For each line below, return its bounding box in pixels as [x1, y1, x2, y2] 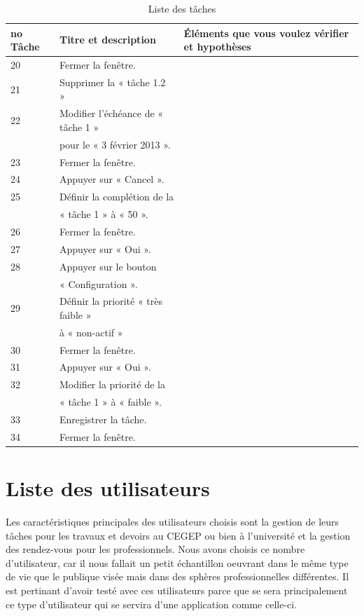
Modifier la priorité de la [59, 377, 165, 392]
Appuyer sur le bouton [59, 259, 157, 273]
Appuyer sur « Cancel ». [59, 172, 164, 186]
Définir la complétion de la [59, 189, 174, 204]
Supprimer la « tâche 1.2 [59, 74, 166, 89]
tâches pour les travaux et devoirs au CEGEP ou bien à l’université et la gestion [6, 528, 351, 542]
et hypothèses [183, 39, 251, 54]
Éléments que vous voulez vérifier [183, 25, 349, 40]
